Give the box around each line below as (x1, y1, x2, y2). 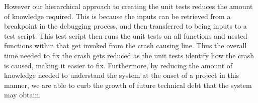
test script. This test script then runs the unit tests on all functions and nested (4, 30, 247, 41)
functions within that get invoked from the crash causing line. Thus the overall (4, 40, 247, 51)
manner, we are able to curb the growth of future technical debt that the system (4, 79, 252, 90)
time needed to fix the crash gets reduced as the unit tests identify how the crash (4, 50, 254, 60)
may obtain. (4, 89, 41, 100)
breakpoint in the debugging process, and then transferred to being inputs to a (4, 21, 247, 31)
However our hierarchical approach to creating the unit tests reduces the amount (4, 1, 253, 11)
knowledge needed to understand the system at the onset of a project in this (4, 70, 239, 80)
